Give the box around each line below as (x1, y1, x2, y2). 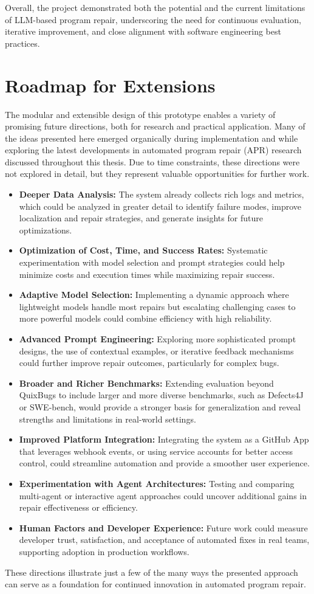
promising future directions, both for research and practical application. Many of (5, 120, 305, 133)
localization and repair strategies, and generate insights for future (19, 212, 263, 224)
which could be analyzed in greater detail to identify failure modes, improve (19, 199, 301, 212)
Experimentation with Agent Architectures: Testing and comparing (19, 477, 295, 489)
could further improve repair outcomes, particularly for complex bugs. (19, 356, 279, 369)
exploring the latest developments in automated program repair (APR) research (5, 143, 302, 156)
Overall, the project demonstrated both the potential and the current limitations (5, 1, 305, 13)
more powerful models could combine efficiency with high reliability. (19, 312, 272, 325)
